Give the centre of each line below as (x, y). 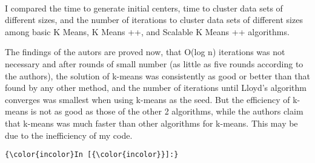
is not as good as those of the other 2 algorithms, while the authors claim (167, 111)
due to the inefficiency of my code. (69, 135)
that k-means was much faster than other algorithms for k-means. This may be (151, 123)
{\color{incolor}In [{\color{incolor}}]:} (92, 155)
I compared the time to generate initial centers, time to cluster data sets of (144, 8)
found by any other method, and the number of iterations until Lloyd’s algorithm (156, 88)
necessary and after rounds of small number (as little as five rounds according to (154, 63)
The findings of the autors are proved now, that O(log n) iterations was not (145, 52)
